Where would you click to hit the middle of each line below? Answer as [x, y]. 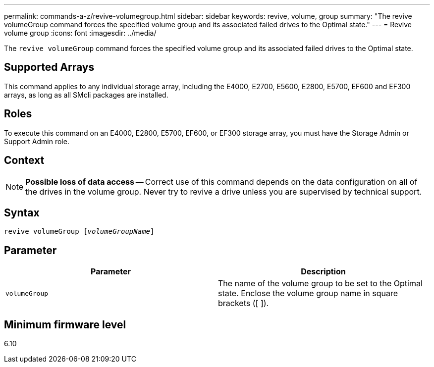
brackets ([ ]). [244, 303]
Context [24, 160]
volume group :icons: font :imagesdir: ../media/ [80, 33]
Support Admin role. [37, 141]
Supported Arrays [49, 67]
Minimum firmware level [65, 324]
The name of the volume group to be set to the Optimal [320, 284]
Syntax [22, 212]
